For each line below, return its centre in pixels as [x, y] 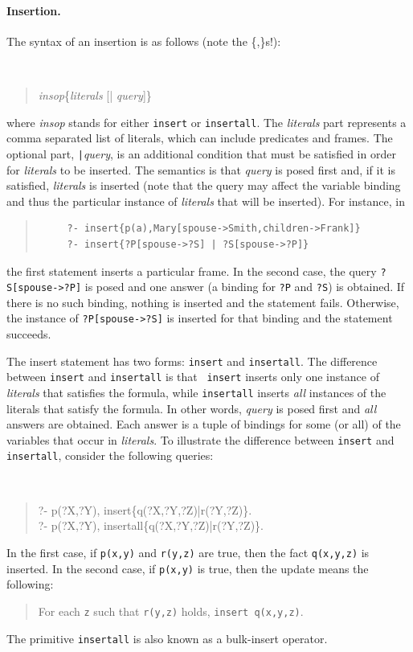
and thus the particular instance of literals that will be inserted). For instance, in [206, 201]
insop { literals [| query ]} [95, 95]
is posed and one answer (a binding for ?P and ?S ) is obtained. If [245, 287]
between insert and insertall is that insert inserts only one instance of [193, 377]
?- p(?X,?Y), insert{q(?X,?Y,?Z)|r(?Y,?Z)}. [145, 509]
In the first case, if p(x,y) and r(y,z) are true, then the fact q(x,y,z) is [188, 552]
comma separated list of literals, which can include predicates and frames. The [200, 138]
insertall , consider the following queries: [110, 455]
